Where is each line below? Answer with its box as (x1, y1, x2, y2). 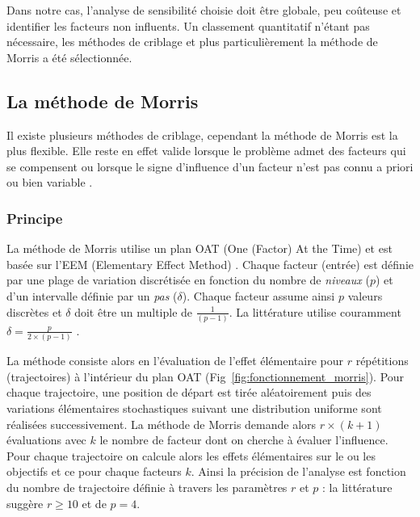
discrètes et (6, 303, 62, 320)
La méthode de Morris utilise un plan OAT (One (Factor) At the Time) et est (6, 240, 393, 257)
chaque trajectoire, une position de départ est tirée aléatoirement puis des (6, 384, 372, 401)
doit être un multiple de (74, 303, 193, 320)
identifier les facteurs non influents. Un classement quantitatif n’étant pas (6, 17, 370, 34)
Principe (6, 208, 63, 228)
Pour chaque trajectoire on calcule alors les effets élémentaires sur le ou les (6, 447, 376, 464)
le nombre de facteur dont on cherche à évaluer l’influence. (99, 431, 388, 448)
